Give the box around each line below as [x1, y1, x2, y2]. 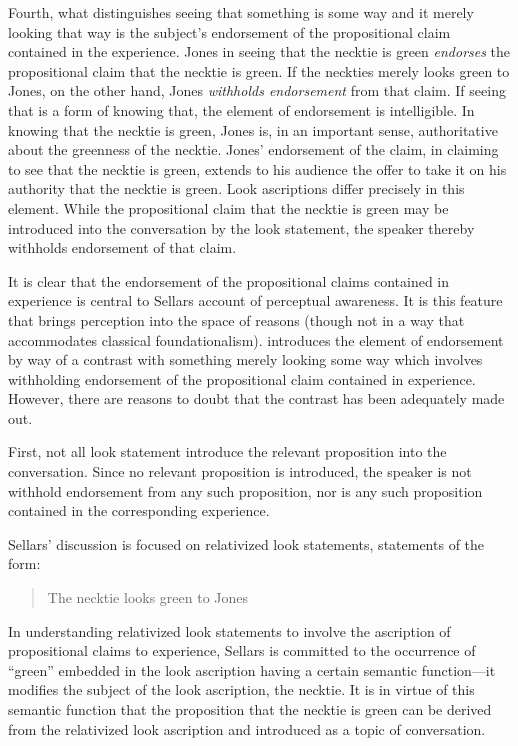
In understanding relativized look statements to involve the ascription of [8, 620, 451, 641]
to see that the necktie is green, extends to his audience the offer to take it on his [8, 158, 507, 179]
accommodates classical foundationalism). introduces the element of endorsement [8, 329, 504, 350]
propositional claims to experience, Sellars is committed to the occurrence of [8, 640, 476, 661]
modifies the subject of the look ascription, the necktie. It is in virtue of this [8, 679, 475, 700]
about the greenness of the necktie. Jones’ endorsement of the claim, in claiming [8, 139, 499, 160]
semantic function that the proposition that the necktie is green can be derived [8, 699, 492, 719]
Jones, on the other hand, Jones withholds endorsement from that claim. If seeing [8, 80, 506, 101]
